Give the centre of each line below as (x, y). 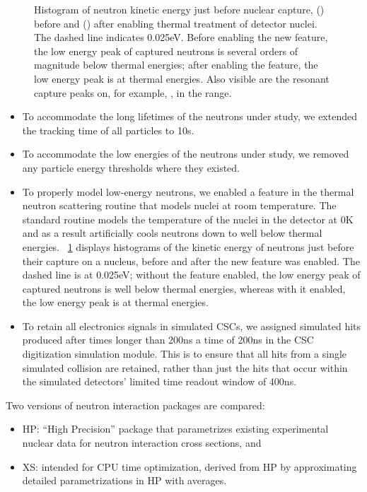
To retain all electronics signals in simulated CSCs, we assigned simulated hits (192, 326)
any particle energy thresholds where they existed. (131, 167)
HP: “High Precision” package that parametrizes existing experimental (175, 429)
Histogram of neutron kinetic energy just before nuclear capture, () (179, 9)
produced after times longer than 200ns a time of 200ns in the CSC (168, 340)
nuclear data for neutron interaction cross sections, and (142, 443)
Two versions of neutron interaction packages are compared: (135, 405)
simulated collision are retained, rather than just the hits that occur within (185, 367)
